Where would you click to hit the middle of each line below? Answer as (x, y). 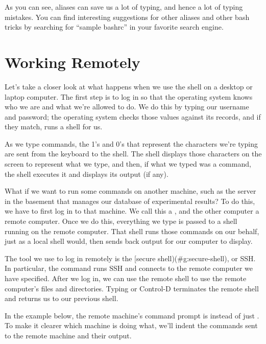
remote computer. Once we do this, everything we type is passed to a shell (121, 221)
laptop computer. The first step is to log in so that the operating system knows (129, 96)
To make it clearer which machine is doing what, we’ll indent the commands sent (131, 325)
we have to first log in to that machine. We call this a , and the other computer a (132, 211)
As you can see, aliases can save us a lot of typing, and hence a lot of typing (124, 7)
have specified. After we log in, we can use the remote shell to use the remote (126, 278)
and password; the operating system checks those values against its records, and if (133, 116)
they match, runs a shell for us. (54, 127)
